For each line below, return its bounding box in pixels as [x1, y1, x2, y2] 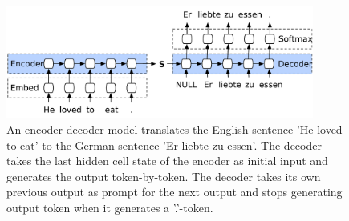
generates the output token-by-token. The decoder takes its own [6, 167, 321, 184]
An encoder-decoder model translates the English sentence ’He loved [6, 120, 343, 137]
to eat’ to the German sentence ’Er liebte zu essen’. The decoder [6, 136, 322, 153]
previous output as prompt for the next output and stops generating [6, 183, 343, 200]
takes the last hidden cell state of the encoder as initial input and [6, 152, 328, 169]
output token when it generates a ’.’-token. [6, 199, 213, 215]
